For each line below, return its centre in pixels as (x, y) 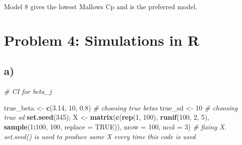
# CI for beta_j (28, 91)
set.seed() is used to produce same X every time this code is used (100, 136)
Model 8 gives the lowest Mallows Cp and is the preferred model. (101, 6)
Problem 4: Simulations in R (102, 40)
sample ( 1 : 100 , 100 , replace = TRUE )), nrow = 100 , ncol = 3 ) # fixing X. (115, 126)
